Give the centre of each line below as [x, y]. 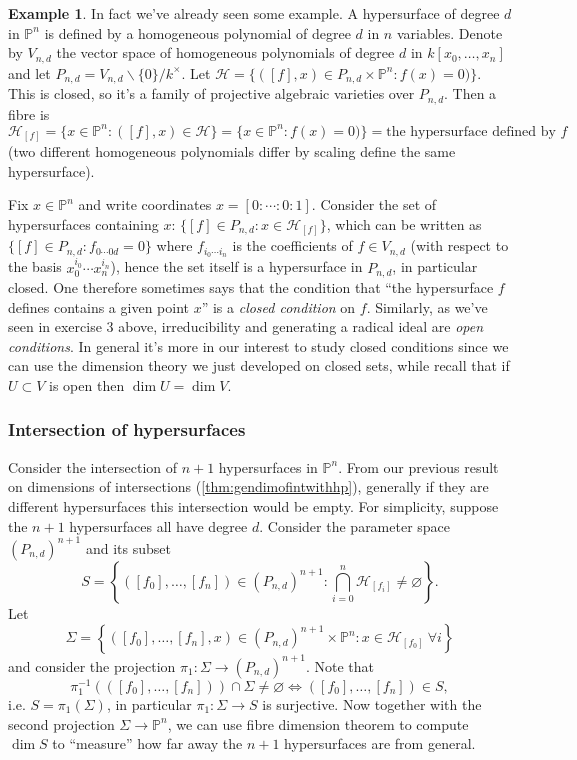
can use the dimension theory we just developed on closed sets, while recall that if [259, 365]
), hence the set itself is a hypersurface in [236, 266]
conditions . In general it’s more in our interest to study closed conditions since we [258, 345]
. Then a [470, 93]
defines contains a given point [98, 306]
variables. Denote [449, 32]
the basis [35, 266]
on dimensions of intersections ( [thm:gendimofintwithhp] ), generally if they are [248, 486]
